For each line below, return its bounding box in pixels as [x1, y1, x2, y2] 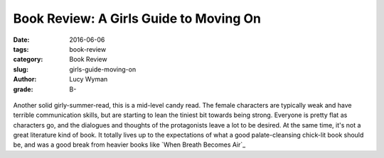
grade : [13, 85, 33, 94]
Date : [13, 35, 30, 44]
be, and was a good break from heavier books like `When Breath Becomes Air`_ [13, 140, 246, 149]
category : [13, 55, 43, 64]
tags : [13, 45, 29, 53]
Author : [13, 75, 37, 84]
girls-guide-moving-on [69, 64, 137, 74]
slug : [13, 64, 28, 74]
